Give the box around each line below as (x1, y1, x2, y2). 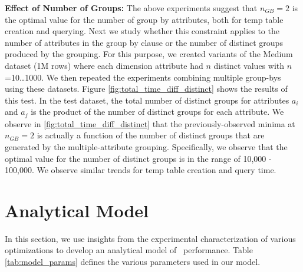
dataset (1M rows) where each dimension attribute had (5, 59, 203, 71)
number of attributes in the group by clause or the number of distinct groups (5, 36, 283, 48)
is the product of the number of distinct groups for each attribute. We (31, 105, 284, 118)
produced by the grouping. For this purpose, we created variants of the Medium (5, 48, 293, 60)
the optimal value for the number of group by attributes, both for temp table (5, 13, 284, 25)
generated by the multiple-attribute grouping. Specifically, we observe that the (5, 140, 288, 152)
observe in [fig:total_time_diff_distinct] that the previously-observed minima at (5, 117, 295, 130)
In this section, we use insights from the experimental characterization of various (5, 232, 296, 244)
